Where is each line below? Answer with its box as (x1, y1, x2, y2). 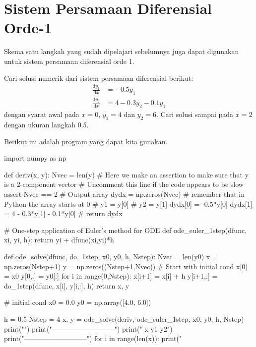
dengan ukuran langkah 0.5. (4, 119, 89, 130)
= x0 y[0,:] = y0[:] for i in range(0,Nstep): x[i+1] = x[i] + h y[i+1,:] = (4, 271, 218, 281)
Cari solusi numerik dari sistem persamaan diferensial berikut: (4, 72, 193, 83)
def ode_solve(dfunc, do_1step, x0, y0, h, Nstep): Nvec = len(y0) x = (4, 251, 218, 262)
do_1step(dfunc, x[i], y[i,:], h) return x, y (4, 280, 129, 290)
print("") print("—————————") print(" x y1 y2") (4, 323, 173, 334)
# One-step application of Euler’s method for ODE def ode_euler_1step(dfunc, (4, 225, 247, 235)
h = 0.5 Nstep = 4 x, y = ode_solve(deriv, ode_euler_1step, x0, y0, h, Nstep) (4, 313, 244, 324)
